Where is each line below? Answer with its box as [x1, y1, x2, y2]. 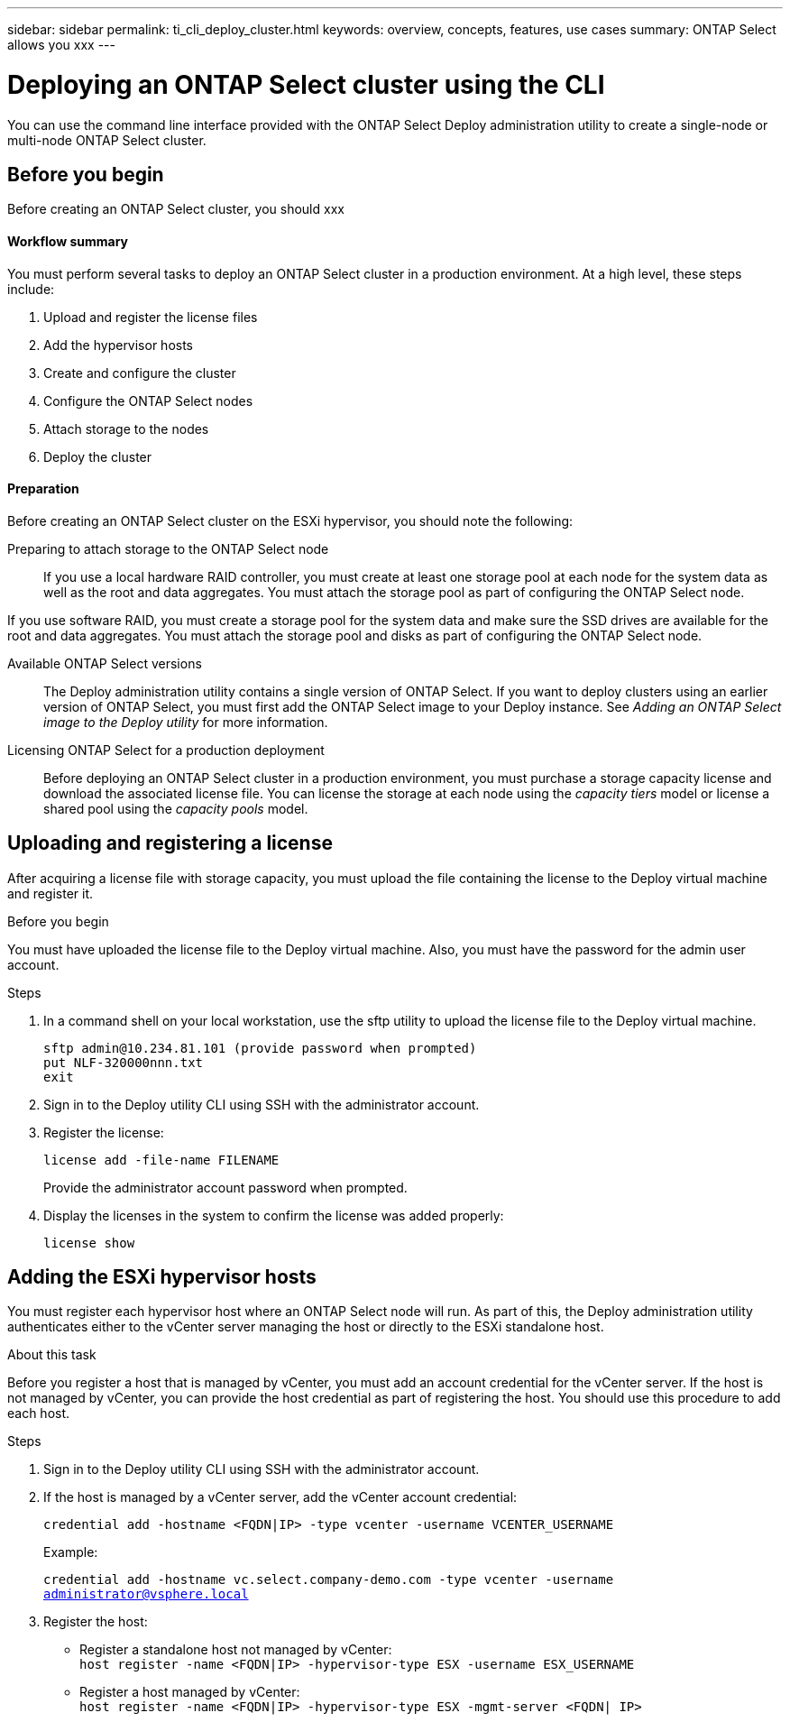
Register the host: [43, 1614, 148, 1630]
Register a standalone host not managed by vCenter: [79, 1642, 392, 1658]
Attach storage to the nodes [43, 420, 209, 437]
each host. [7, 1405, 70, 1422]
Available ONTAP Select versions [7, 655, 202, 671]
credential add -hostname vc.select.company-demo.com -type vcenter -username [43, 1572, 614, 1588]
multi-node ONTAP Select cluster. [7, 132, 207, 148]
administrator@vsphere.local [43, 1587, 249, 1602]
